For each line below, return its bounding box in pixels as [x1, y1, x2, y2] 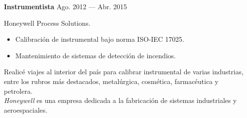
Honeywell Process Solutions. [4, 17, 90, 28]
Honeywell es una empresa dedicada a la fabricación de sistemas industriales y [4, 95, 237, 105]
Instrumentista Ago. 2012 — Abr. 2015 [4, 1, 127, 11]
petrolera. [4, 85, 33, 96]
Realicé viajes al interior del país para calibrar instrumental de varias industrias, [4, 67, 244, 77]
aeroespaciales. [4, 104, 48, 115]
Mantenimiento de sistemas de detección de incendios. [15, 50, 176, 60]
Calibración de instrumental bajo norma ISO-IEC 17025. [15, 34, 184, 44]
